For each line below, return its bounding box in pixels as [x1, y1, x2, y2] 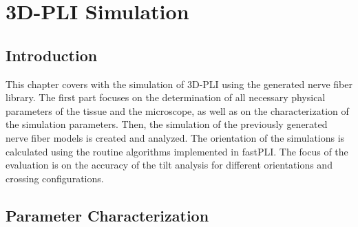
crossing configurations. [6, 171, 104, 185]
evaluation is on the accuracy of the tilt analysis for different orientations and [6, 158, 333, 172]
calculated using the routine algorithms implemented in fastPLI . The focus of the [6, 144, 348, 158]
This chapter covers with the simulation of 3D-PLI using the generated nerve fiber [6, 76, 352, 91]
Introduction [6, 44, 98, 65]
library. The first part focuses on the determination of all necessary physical [6, 90, 326, 105]
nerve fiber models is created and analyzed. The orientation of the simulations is [6, 130, 345, 144]
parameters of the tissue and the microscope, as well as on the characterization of [6, 103, 349, 118]
